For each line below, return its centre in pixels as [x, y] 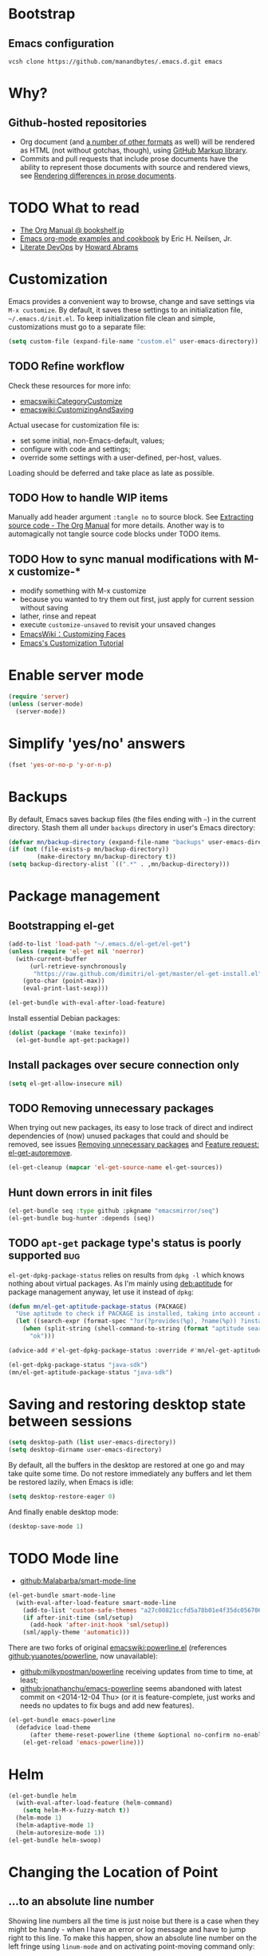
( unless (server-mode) [46, 704]
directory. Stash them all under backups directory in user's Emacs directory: [132, 828]
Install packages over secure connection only [124, 1065]
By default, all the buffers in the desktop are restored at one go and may [126, 1465]
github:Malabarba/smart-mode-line [78, 1580]
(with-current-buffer [51, 958]
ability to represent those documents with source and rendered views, [135, 167]
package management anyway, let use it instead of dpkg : [101, 1292]
